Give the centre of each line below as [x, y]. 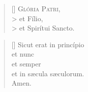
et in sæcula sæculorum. [48, 73]
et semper [26, 63]
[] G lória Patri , [36, 8]
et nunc [23, 54]
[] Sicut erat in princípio [48, 44]
